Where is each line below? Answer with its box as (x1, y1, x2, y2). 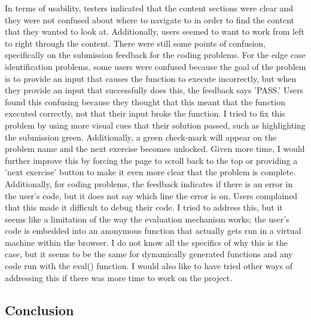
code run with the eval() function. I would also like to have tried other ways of (5, 260, 292, 272)
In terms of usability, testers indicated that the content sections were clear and (5, 2, 294, 14)
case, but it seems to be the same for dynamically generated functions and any (5, 248, 293, 260)
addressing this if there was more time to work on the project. (5, 271, 233, 284)
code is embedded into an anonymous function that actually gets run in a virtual (5, 224, 301, 237)
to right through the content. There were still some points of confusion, (5, 36, 266, 49)
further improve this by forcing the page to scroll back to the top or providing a (5, 154, 298, 166)
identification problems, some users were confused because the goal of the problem (5, 60, 306, 72)
